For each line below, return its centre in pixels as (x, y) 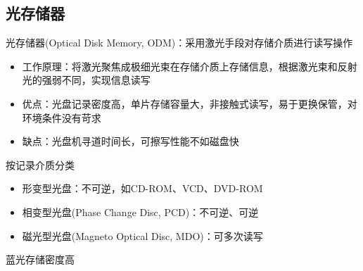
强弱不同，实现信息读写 (96, 80)
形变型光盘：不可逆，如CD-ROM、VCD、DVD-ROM (142, 188)
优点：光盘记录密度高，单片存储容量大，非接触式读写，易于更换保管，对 (190, 103)
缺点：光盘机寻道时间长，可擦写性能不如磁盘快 (130, 141)
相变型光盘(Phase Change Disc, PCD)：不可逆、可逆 (140, 212)
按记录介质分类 (40, 164)
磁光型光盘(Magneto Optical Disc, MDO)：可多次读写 (142, 235)
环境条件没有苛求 (62, 117)
